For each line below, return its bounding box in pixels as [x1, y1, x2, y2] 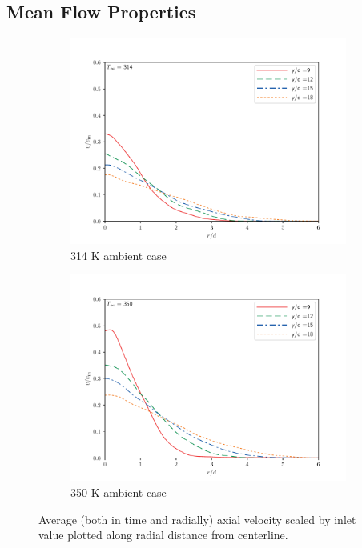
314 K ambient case [70, 246, 167, 263]
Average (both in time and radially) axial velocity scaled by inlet [38, 510, 356, 527]
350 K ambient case [70, 483, 167, 500]
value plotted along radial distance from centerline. [38, 526, 288, 543]
